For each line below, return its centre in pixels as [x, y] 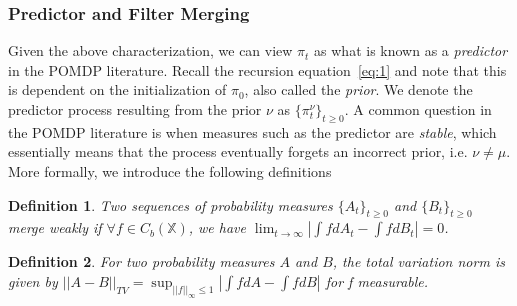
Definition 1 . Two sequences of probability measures [170, 204]
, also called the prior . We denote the [358, 89]
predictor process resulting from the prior [135, 109]
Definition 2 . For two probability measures [141, 261]
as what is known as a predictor [411, 50]
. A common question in [418, 109]
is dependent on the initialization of [117, 89]
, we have [217, 227]
